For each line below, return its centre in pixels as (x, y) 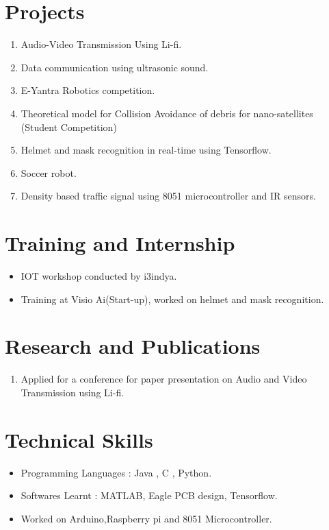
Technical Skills (79, 439)
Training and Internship (120, 243)
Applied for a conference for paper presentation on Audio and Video (164, 379)
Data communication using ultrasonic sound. (115, 67)
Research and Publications (133, 346)
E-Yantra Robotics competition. (88, 90)
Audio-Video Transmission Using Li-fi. (101, 44)
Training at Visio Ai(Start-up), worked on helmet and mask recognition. (172, 299)
